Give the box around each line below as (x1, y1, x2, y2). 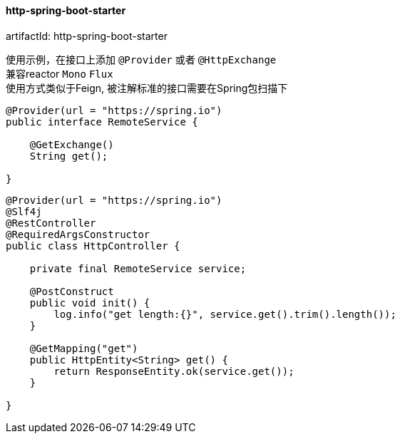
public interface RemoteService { (6, 115, 198, 128)
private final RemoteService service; (29, 262, 247, 274)
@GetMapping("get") (29, 342, 138, 354)
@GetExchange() (29, 138, 114, 150)
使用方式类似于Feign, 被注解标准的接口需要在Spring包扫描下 (6, 81, 288, 94)
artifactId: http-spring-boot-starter (6, 29, 168, 42)
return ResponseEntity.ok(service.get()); (53, 365, 294, 377)
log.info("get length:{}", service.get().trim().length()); (53, 308, 396, 320)
